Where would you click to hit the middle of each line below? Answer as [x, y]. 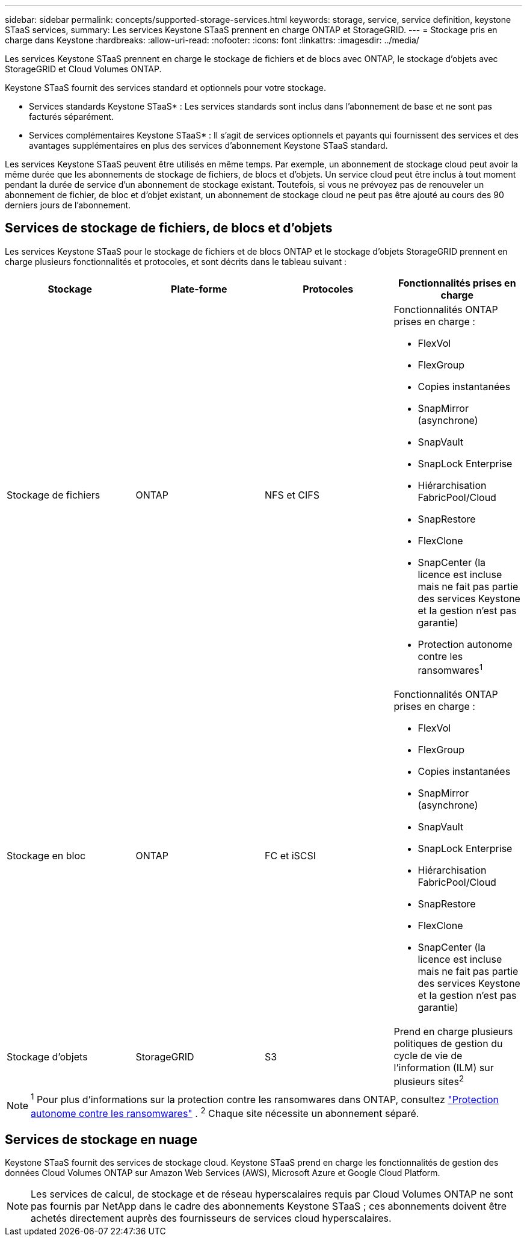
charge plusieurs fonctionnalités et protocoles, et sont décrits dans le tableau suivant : [176, 261]
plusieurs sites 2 [429, 1081]
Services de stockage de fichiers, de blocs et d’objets [169, 228]
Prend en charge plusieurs [453, 1032]
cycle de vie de [428, 1056]
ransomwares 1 [450, 669]
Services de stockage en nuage [101, 1139]
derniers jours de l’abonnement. [68, 205]
